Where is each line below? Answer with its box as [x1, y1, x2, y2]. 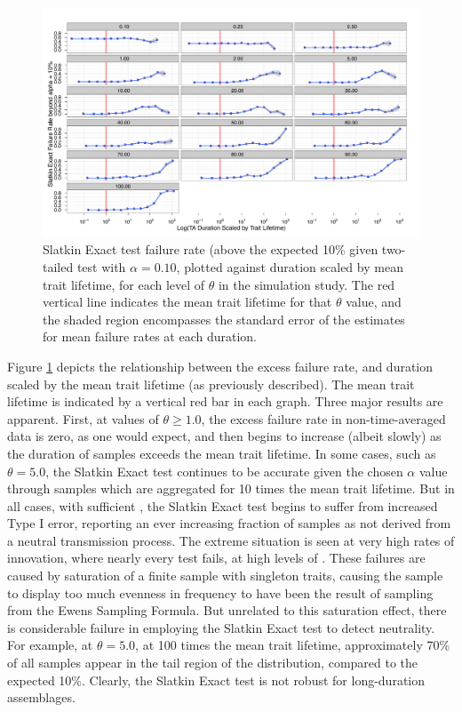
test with [76, 257, 126, 276]
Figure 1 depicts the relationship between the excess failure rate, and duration [7, 356, 434, 375]
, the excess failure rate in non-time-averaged [201, 409, 446, 428]
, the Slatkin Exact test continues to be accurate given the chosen [45, 461, 403, 480]
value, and [346, 292, 402, 311]
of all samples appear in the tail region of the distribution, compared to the [7, 653, 418, 672]
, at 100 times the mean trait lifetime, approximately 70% [135, 636, 450, 654]
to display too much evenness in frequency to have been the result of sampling [7, 583, 434, 602]
